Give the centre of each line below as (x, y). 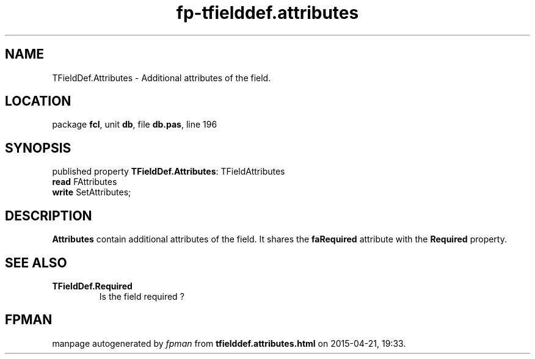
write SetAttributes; (92, 192)
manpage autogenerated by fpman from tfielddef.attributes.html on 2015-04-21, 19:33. (229, 343)
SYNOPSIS (38, 148)
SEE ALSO (36, 263)
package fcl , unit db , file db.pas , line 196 (135, 125)
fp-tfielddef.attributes (267, 13)
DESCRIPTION (49, 216)
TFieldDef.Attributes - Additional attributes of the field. (162, 78)
